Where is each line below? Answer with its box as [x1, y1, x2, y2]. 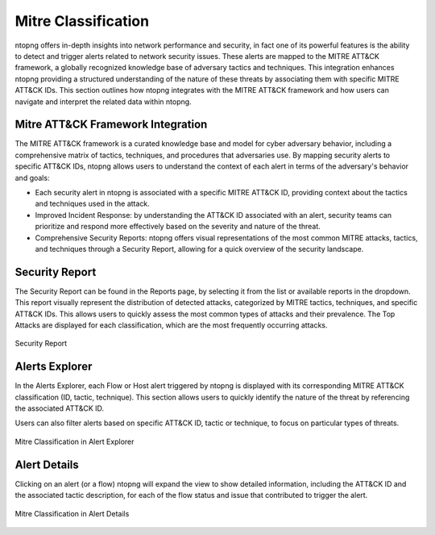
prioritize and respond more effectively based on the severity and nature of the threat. [35, 222, 321, 232]
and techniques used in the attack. [35, 199, 151, 209]
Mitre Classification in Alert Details [14, 508, 130, 518]
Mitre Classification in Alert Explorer [14, 437, 135, 446]
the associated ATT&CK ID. [14, 403, 105, 413]
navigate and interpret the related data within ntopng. [14, 97, 193, 107]
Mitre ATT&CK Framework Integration [14, 118, 208, 132]
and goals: [14, 173, 50, 182]
